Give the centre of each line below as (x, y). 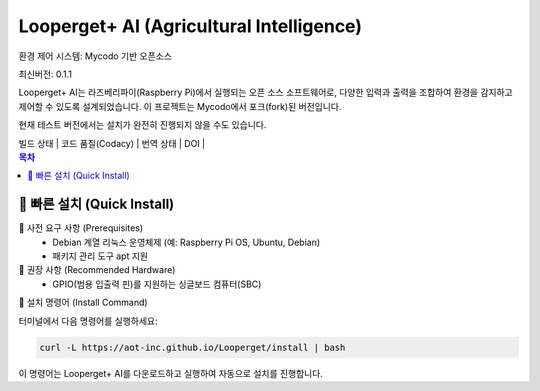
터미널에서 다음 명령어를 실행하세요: (88, 321)
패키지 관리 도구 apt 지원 (100, 256)
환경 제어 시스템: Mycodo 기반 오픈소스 (95, 56)
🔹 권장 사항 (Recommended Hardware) (97, 270)
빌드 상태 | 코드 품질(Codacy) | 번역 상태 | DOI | (111, 143)
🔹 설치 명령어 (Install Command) (83, 302)
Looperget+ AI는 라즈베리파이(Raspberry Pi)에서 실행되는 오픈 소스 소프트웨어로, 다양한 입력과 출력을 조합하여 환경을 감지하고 (266, 92)
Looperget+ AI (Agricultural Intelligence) (190, 26)
